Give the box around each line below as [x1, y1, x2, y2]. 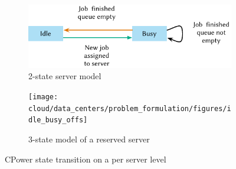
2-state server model [28, 70, 101, 82]
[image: [28, 92, 58, 101]
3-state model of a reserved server [28, 132, 150, 145]
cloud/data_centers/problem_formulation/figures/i [28, 104, 231, 113]
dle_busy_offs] [28, 116, 88, 125]
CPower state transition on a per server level [5, 152, 166, 165]
